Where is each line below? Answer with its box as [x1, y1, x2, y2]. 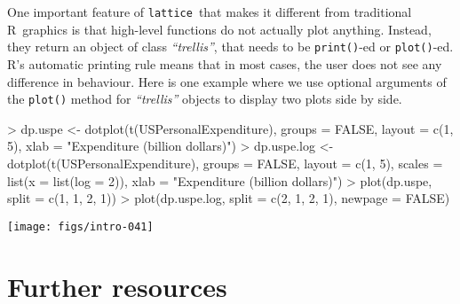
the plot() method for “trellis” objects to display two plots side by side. [7, 90, 402, 108]
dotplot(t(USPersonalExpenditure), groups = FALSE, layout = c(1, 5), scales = [7, 153, 443, 172]
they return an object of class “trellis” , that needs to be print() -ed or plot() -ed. [7, 37, 454, 56]
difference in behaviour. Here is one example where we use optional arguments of [7, 72, 447, 90]
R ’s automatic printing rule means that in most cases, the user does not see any [7, 54, 442, 73]
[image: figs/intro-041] [7, 220, 154, 233]
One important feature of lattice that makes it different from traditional [7, 3, 412, 20]
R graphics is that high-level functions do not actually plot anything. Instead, [7, 19, 432, 38]
